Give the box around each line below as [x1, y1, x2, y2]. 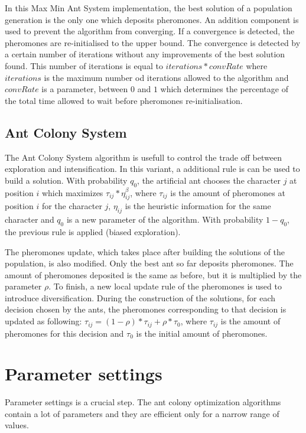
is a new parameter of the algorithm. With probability [66, 213, 263, 226]
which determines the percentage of [160, 83, 288, 95]
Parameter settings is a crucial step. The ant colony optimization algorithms [5, 396, 281, 408]
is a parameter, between [41, 83, 128, 95]
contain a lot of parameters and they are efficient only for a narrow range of [5, 407, 279, 419]
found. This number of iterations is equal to [5, 59, 163, 71]
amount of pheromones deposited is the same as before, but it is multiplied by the [5, 268, 302, 281]
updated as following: [5, 315, 82, 327]
